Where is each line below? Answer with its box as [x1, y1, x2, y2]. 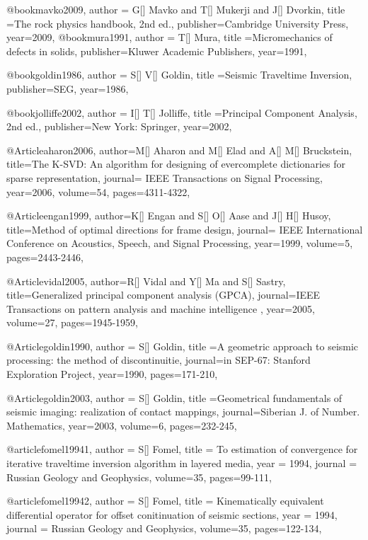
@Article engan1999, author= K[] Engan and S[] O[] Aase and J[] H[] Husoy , [6, 208, 331, 223]
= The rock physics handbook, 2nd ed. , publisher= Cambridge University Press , [6, 16, 349, 30]
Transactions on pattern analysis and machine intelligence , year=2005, [6, 301, 315, 316]
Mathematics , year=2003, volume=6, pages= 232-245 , [6, 418, 237, 432]
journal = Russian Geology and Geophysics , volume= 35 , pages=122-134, [6, 521, 322, 536]
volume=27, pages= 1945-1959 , [6, 315, 138, 330]
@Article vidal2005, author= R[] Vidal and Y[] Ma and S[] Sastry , [6, 273, 286, 288]
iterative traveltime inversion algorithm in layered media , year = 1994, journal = [6, 456, 357, 471]
